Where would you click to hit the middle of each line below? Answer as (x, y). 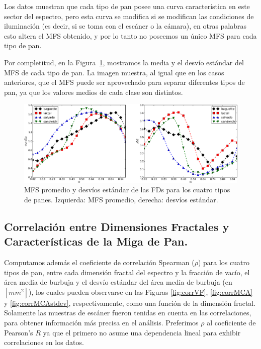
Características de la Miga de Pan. (96, 241)
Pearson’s (19, 332)
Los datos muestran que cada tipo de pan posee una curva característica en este (127, 6)
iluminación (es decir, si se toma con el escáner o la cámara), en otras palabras (125, 26)
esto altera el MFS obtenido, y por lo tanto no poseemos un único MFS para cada (130, 35)
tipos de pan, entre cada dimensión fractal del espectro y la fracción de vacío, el (127, 272)
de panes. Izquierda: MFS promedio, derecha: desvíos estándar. (121, 199)
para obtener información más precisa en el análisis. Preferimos (101, 322)
